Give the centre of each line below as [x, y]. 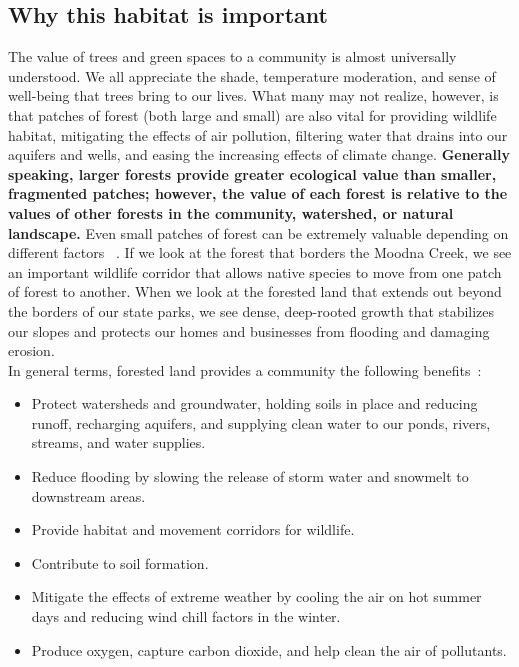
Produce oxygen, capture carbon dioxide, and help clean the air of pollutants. [269, 649]
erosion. [31, 350]
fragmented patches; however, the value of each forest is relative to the [258, 193]
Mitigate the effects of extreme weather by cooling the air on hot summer [256, 596]
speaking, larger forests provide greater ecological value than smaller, [252, 173]
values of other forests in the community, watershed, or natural [231, 212]
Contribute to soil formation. [120, 562]
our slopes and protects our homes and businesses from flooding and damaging [249, 330]
